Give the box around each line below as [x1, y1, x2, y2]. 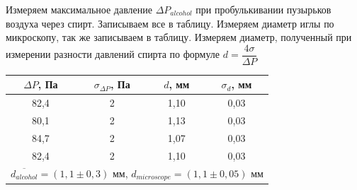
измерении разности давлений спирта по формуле [6, 47, 220, 61]
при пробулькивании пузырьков [195, 2, 331, 16]
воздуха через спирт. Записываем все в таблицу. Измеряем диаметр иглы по [6, 16, 334, 30]
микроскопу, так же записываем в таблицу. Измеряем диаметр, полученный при [6, 30, 352, 44]
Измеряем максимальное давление [6, 2, 152, 16]
